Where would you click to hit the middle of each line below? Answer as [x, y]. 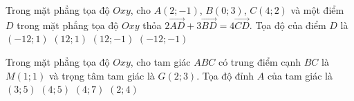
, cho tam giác [160, 62]
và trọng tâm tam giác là [102, 75]
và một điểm [317, 10]
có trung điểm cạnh [260, 62]
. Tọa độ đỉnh [225, 75]
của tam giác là [300, 75]
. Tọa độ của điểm [288, 25]
